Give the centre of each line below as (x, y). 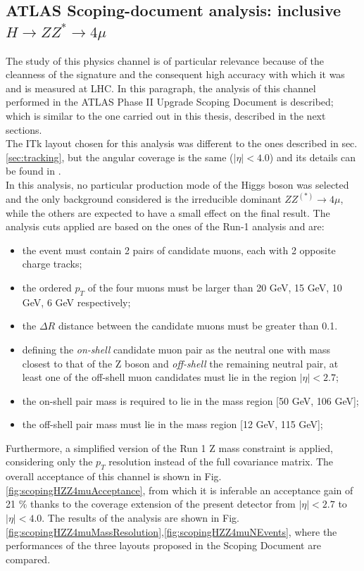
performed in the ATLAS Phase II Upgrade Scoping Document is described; (170, 102)
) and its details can (313, 157)
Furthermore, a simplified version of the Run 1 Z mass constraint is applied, (169, 447)
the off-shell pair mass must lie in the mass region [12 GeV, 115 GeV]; (172, 424)
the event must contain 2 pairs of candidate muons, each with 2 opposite (179, 250)
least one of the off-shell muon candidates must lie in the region (159, 377)
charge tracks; (52, 264)
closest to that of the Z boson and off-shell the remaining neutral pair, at (180, 363)
